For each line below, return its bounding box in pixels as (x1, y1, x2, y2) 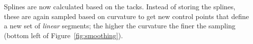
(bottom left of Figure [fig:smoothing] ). (4, 30, 123, 40)
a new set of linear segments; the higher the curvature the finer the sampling (4, 21, 236, 31)
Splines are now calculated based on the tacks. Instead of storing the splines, (4, 1, 236, 11)
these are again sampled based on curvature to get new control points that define (4, 11, 249, 21)
